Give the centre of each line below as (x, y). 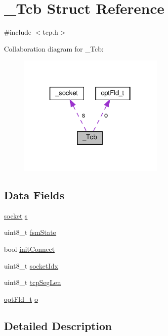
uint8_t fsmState (30, 232)
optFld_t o (21, 299)
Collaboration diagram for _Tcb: (54, 48)
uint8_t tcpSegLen (33, 282)
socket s (16, 215)
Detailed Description (58, 325)
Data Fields (34, 195)
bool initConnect (29, 249)
